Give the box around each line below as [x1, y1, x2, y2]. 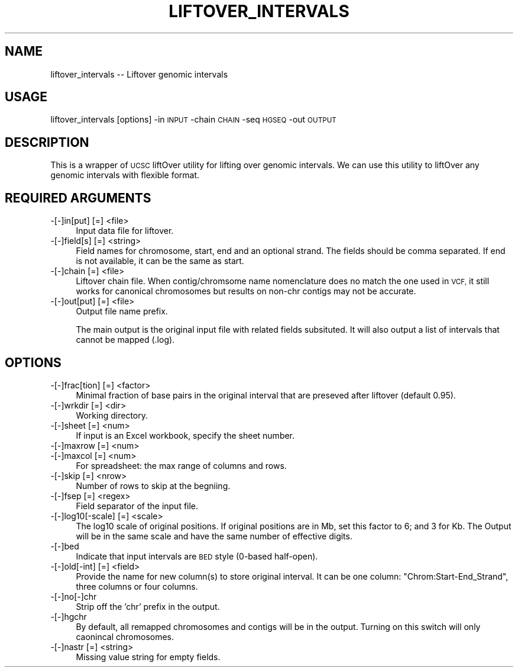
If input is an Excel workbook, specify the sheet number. [76, 430, 295, 441]
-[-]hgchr [50, 611, 87, 622]
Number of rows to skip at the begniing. [76, 480, 231, 491]
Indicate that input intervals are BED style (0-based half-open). [76, 551, 318, 561]
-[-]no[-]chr [50, 591, 97, 602]
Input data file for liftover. [76, 226, 174, 236]
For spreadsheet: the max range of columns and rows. [76, 460, 287, 471]
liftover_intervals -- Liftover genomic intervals [50, 69, 228, 79]
